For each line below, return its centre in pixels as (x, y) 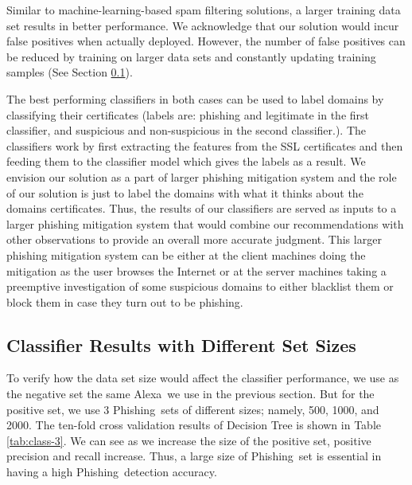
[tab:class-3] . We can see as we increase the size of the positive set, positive (189, 440)
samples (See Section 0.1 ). (70, 72)
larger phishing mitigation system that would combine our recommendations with (205, 223)
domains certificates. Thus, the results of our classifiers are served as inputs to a (202, 208)
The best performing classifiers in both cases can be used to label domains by (195, 98)
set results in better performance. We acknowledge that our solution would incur (203, 25)
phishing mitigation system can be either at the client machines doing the (186, 254)
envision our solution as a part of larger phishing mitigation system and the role (202, 176)
